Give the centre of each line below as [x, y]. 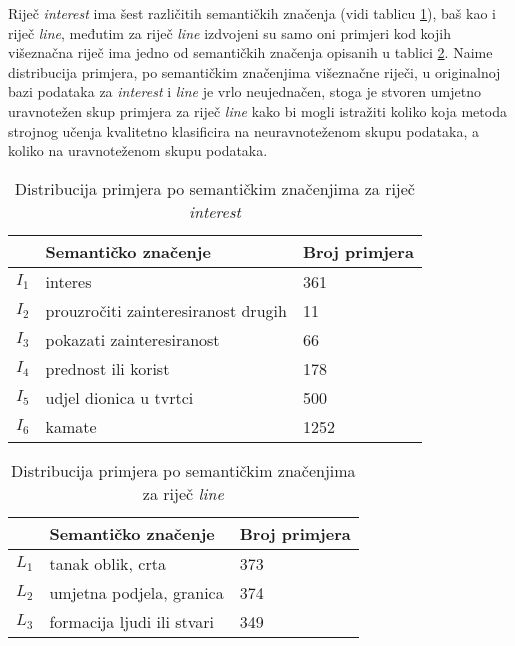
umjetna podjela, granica [136, 592]
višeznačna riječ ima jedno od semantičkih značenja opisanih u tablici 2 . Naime [250, 52]
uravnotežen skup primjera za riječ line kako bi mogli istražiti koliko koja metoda [257, 110]
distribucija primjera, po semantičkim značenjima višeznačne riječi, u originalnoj [254, 71]
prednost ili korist [107, 368]
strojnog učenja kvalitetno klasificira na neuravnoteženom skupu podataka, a [243, 130]
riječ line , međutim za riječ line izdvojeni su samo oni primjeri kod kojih [229, 32]
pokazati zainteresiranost [132, 339]
